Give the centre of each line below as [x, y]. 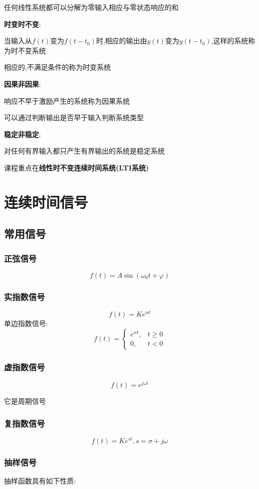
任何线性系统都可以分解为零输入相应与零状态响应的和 [91, 7]
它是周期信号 [25, 401]
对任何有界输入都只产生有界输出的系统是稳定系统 [84, 151]
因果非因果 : [22, 83]
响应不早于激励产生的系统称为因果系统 [67, 100]
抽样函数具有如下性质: [40, 481]
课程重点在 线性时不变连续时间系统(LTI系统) [77, 167]
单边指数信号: [26, 323]
